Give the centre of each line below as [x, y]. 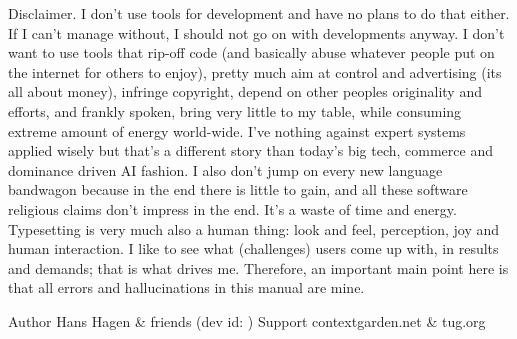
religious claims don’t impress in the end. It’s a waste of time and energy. [232, 208]
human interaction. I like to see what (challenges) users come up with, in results [253, 248]
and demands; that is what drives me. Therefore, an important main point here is [258, 267]
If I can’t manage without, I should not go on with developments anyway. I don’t [256, 32]
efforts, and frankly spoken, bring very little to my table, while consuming [235, 110]
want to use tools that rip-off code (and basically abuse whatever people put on [251, 52]
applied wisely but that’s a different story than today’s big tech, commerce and [250, 150]
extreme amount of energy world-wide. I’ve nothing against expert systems [237, 130]
